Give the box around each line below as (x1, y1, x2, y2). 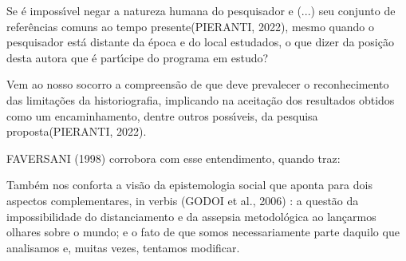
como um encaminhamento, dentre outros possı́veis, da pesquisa (6, 107, 318, 124)
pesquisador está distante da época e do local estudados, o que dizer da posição (6, 34, 394, 50)
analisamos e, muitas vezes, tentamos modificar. (6, 239, 240, 255)
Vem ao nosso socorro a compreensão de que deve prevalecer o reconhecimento (6, 76, 389, 93)
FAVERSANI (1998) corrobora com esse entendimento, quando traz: (6, 149, 341, 166)
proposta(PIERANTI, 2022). (6, 123, 147, 140)
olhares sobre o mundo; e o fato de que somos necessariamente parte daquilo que (6, 223, 400, 240)
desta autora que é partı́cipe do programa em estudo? (6, 49, 269, 65)
